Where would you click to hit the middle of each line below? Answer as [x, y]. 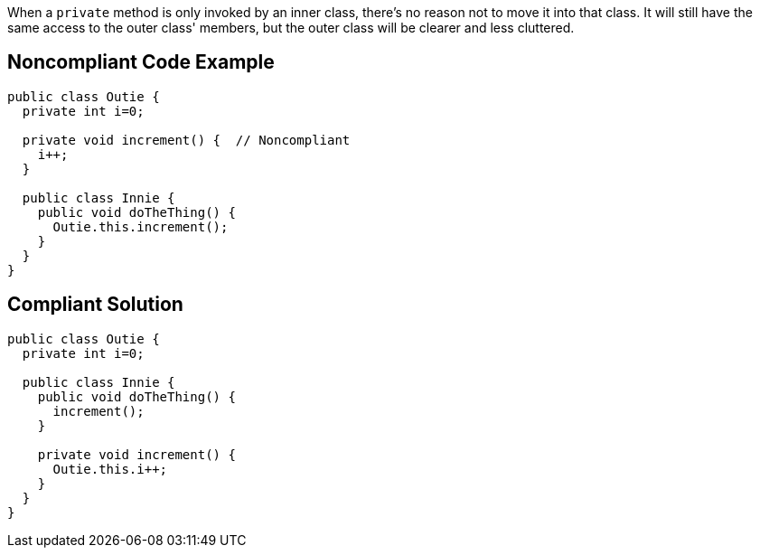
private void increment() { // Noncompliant [186, 140]
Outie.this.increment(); [141, 226]
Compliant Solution [95, 305]
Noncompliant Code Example [141, 62]
